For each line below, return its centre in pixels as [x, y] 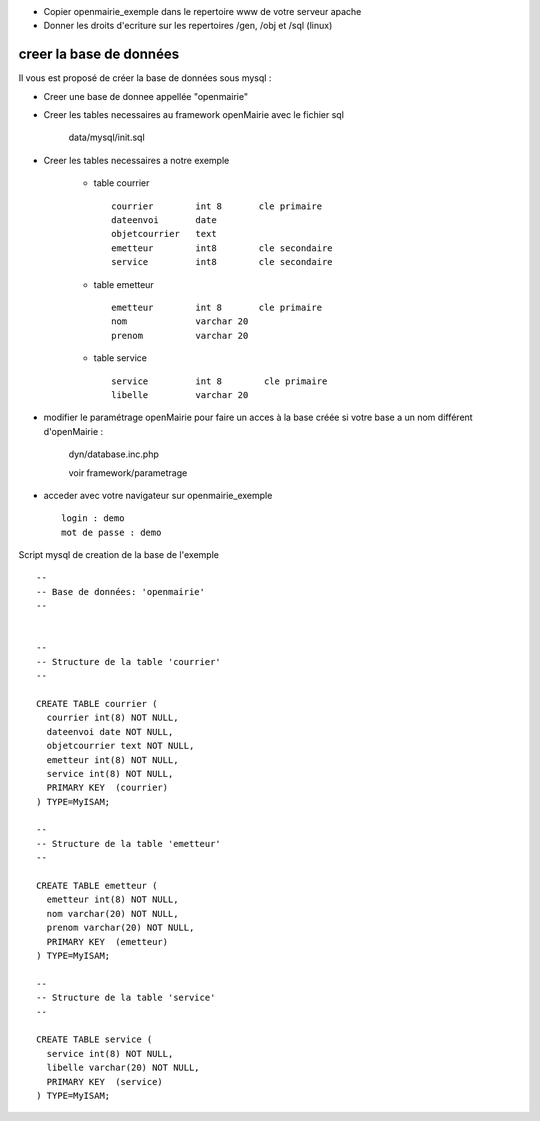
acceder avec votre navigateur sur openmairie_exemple [158, 495]
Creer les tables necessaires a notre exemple [136, 160]
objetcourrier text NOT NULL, [120, 746]
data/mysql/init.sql [106, 137]
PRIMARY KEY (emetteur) [107, 941]
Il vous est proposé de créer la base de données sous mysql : [145, 78]
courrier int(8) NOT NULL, [112, 718]
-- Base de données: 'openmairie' [120, 591]
